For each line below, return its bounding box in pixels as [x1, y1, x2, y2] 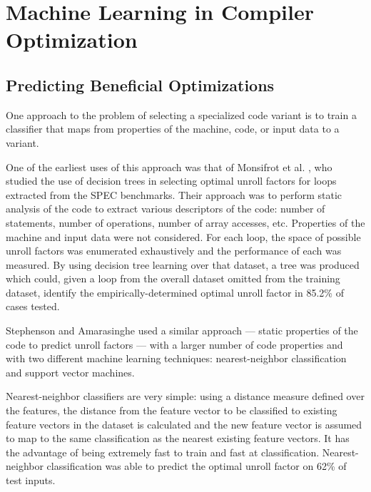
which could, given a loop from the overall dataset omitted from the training [6, 271, 340, 286]
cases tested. [6, 299, 60, 314]
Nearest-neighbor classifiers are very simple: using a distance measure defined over [6, 389, 365, 404]
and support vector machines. [6, 364, 135, 379]
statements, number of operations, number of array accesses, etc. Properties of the [6, 215, 365, 230]
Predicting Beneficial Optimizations [6, 73, 275, 96]
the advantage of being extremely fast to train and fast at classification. [6, 444, 320, 459]
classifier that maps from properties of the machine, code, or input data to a [6, 121, 340, 136]
